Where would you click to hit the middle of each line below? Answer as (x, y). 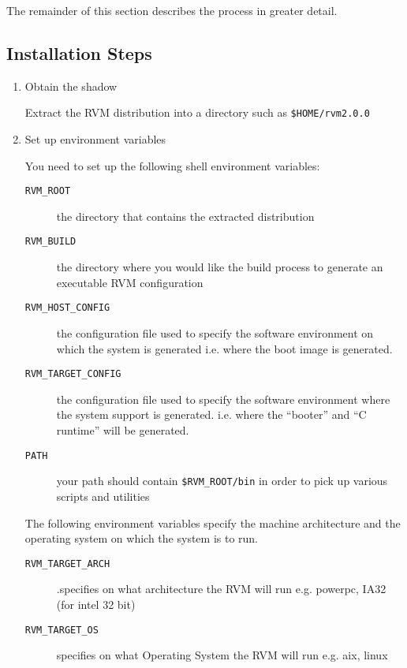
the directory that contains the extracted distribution (185, 216)
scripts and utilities (103, 496)
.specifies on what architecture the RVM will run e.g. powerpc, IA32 (221, 589)
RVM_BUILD (50, 242)
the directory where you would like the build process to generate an (220, 267)
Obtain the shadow (71, 86)
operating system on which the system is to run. (142, 538)
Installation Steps (79, 52)
